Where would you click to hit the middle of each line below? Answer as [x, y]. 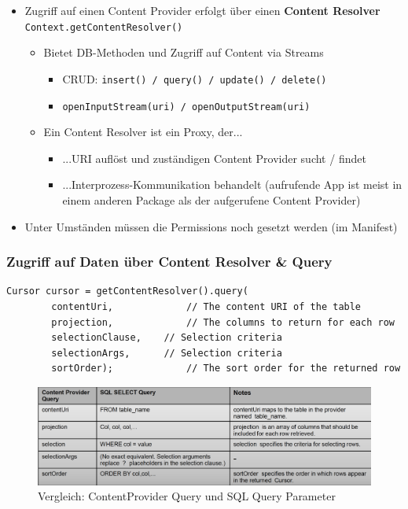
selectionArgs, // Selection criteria [167, 353]
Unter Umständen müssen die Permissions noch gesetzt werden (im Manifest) [211, 226]
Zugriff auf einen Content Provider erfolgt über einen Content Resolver [202, 10]
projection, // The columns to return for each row [223, 322]
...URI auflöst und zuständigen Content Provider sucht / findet [214, 158]
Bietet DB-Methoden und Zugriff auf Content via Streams [184, 52]
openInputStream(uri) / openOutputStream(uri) [186, 107]
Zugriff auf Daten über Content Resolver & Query [169, 262]
